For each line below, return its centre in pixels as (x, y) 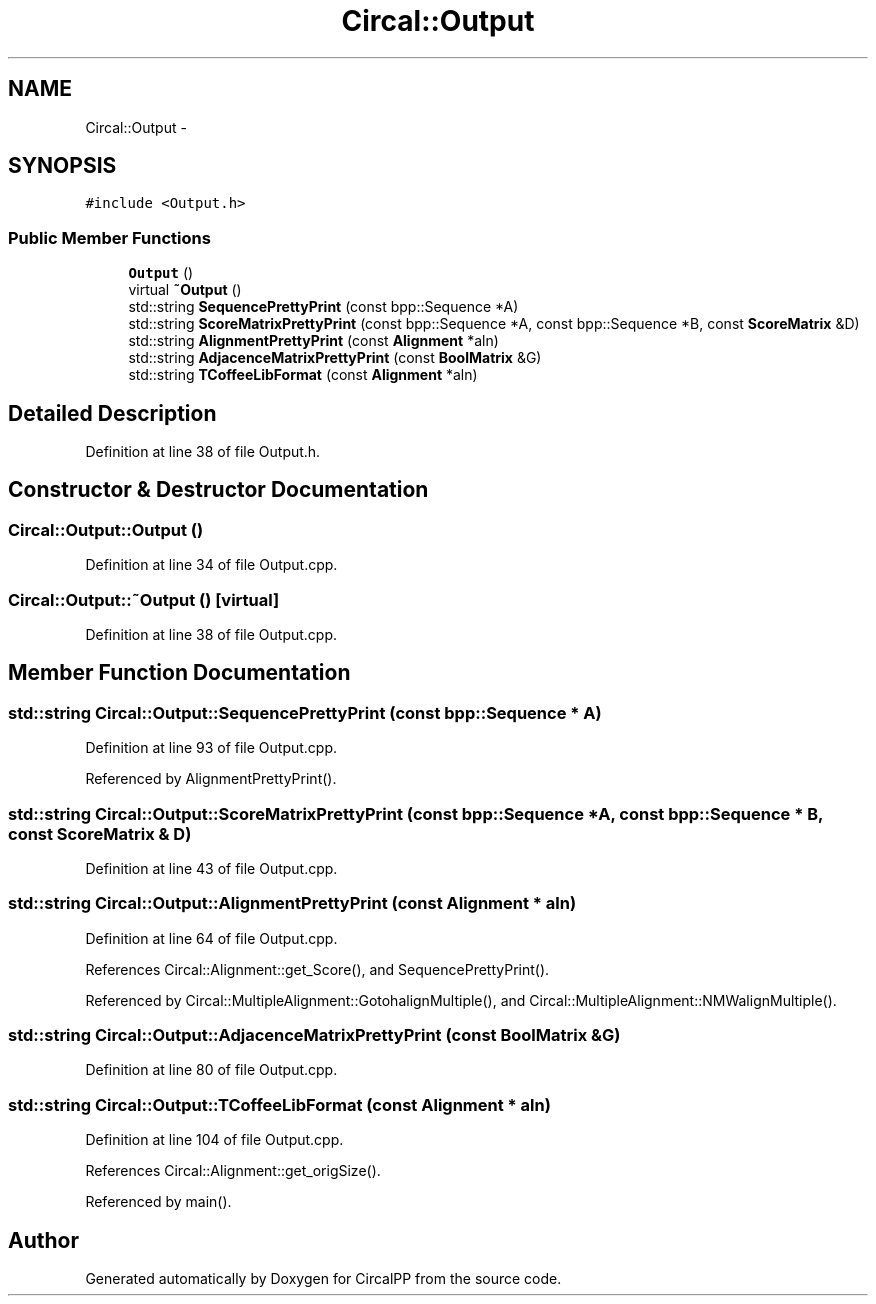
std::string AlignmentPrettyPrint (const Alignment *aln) (313, 341)
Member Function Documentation (179, 673)
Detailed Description (112, 413)
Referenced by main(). (158, 1202)
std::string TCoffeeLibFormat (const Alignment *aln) (303, 375)
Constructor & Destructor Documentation (218, 490)
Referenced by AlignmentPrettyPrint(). (211, 779)
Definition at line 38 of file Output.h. (203, 452)
